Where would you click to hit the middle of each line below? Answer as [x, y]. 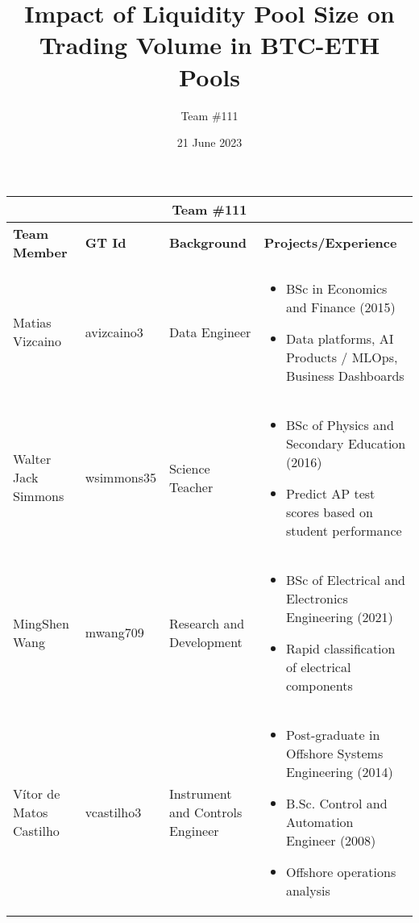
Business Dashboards [345, 375]
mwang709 [114, 633]
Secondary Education [346, 443]
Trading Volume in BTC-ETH [209, 45]
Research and [207, 623]
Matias [32, 323]
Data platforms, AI [340, 338]
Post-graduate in [333, 734]
